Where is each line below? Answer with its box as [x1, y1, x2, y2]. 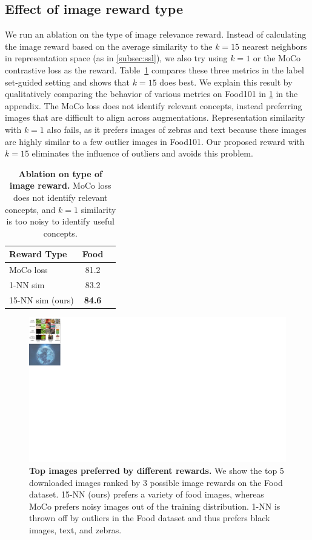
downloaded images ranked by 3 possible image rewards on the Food [29, 476, 283, 488]
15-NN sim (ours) [9, 293, 74, 306]
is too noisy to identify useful [6, 215, 115, 228]
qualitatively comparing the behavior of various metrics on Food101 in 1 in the [5, 87, 298, 100]
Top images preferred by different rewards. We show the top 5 [29, 464, 284, 477]
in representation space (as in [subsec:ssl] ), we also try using [5, 52, 228, 64]
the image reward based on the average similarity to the [5, 39, 213, 52]
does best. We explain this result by [159, 75, 293, 88]
